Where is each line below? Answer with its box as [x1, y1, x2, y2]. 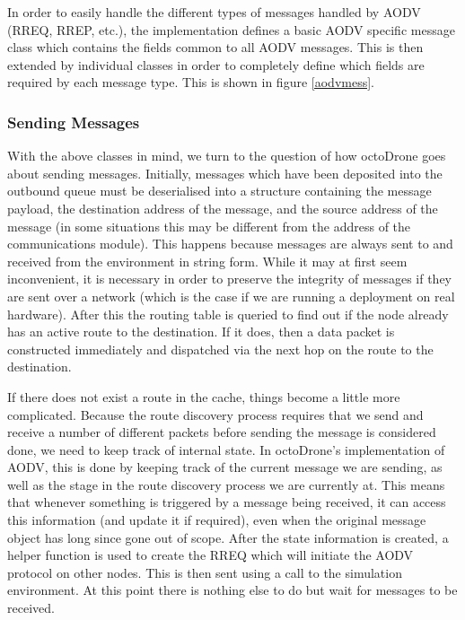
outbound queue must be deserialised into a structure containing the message [7, 181, 432, 200]
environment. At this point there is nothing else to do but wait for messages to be [7, 581, 458, 599]
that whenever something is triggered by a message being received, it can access [7, 493, 446, 511]
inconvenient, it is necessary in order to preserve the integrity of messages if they [7, 269, 452, 288]
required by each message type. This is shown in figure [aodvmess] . [7, 73, 374, 92]
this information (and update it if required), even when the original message [7, 511, 426, 529]
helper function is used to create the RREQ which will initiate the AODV [7, 546, 414, 564]
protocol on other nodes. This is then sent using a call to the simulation [7, 563, 402, 581]
